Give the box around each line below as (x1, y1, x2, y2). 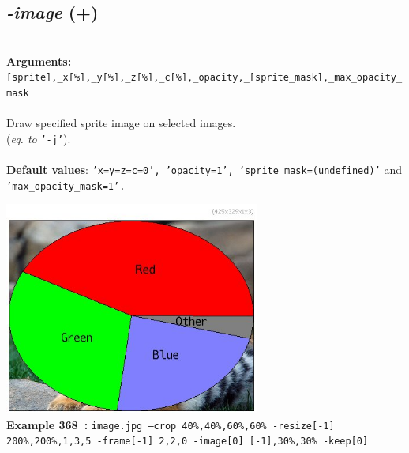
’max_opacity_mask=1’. (6, 180, 126, 192)
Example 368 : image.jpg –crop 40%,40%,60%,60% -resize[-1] (6, 416, 335, 432)
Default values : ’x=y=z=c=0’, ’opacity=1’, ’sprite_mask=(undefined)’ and (6, 161, 402, 178)
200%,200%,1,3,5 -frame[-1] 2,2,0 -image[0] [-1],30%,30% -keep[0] (6, 436, 369, 447)
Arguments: (6, 52, 72, 69)
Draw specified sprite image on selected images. (6, 115, 236, 131)
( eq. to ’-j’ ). (6, 130, 71, 146)
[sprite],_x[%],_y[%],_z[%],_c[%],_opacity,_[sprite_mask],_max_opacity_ (6, 72, 403, 84)
